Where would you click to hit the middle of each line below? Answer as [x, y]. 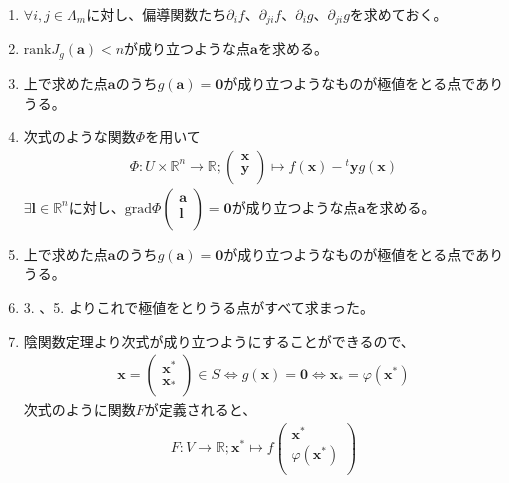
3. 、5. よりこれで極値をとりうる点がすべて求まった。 [199, 306]
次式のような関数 [79, 136]
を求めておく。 [398, 14]
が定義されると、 [200, 409]
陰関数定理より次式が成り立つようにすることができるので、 [219, 340]
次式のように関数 [79, 409]
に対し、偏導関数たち [156, 14]
